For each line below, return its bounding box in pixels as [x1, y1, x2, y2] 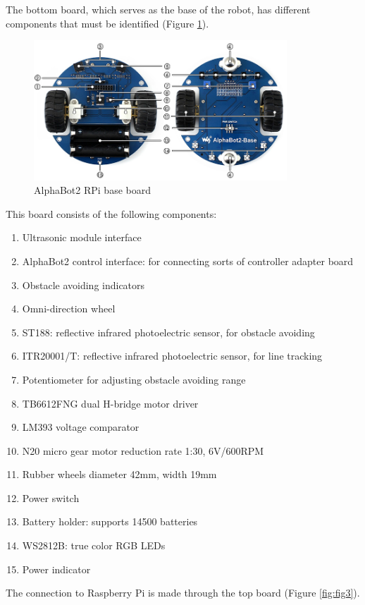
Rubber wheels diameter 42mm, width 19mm [22, 467, 217, 482]
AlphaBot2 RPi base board [34, 183, 151, 197]
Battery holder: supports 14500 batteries [22, 514, 198, 529]
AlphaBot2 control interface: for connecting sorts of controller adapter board [22, 253, 354, 268]
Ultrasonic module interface [22, 230, 142, 245]
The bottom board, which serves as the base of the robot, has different [6, 2, 311, 16]
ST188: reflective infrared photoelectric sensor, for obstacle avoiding [22, 324, 315, 339]
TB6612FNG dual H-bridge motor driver [22, 396, 199, 410]
